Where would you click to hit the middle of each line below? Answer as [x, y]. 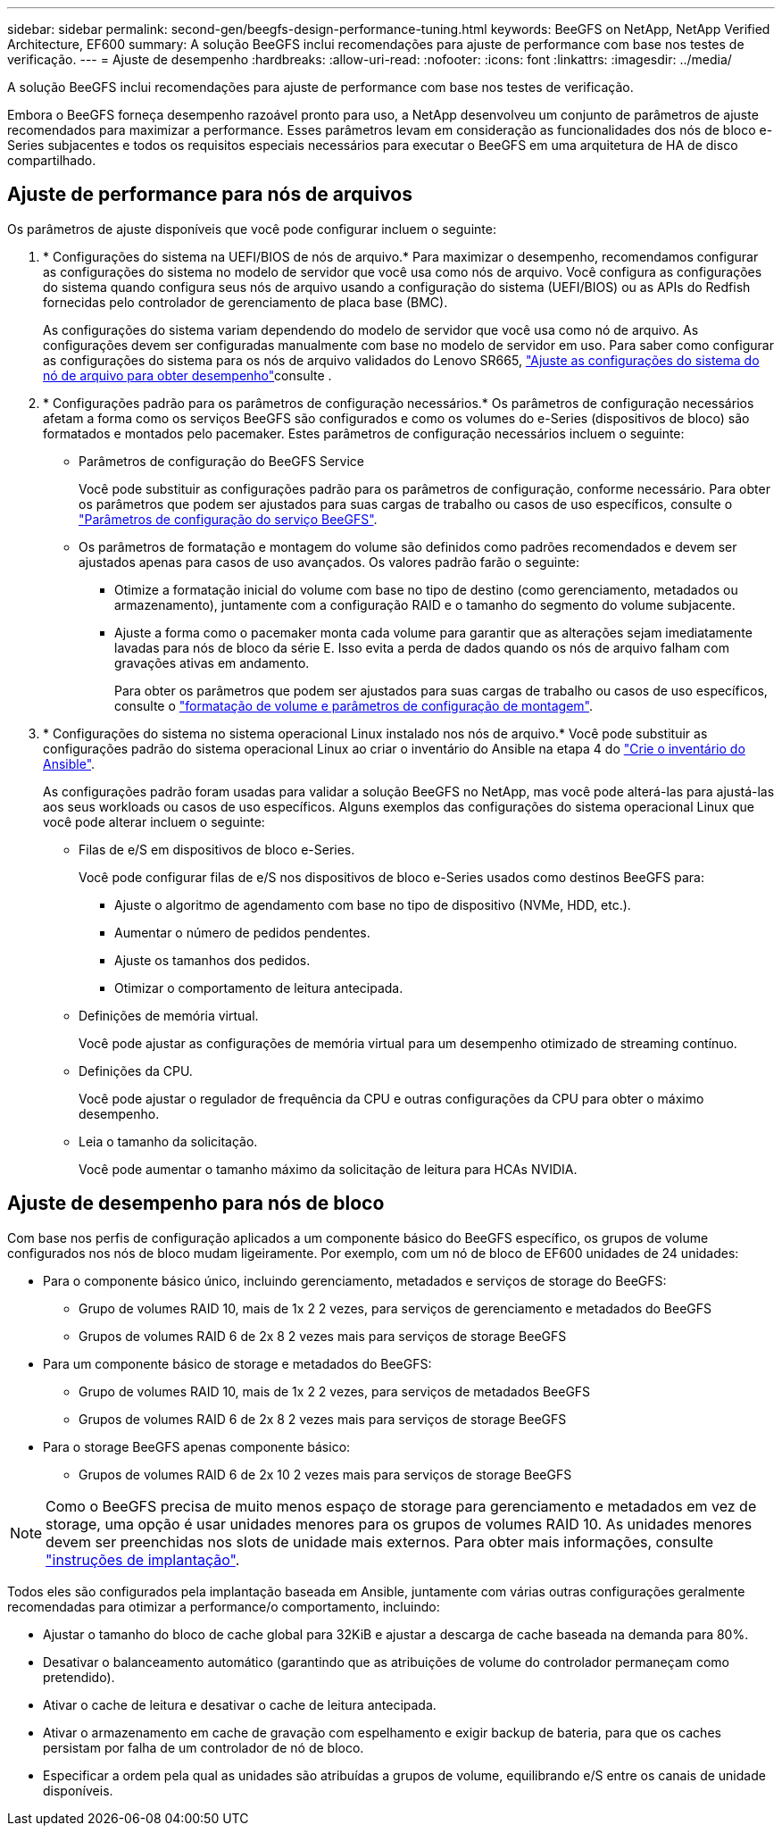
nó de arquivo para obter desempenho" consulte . [187, 375]
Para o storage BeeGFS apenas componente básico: [197, 1446]
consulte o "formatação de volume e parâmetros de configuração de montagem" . [354, 705]
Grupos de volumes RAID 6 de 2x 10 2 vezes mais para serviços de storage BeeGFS [325, 1474]
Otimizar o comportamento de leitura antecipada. [259, 987]
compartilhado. [52, 160]
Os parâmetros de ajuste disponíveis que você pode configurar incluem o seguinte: [252, 229]
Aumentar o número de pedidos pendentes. [242, 932]
